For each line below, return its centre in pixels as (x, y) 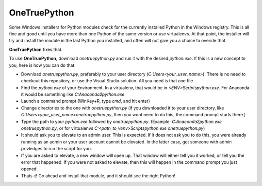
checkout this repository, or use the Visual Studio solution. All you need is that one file (107, 81)
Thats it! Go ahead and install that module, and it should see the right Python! (98, 176)
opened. (30, 169)
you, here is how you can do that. (42, 65)
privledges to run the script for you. (57, 149)
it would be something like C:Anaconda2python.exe (73, 94)
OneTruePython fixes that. (36, 49)
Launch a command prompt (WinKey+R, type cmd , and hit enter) (86, 101)
